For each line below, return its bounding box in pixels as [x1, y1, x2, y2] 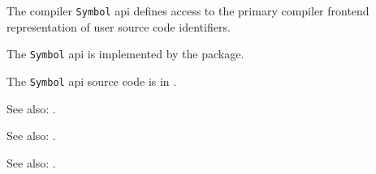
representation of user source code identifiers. [6, 18, 231, 35]
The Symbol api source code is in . [6, 72, 177, 89]
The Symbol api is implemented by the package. [6, 45, 244, 62]
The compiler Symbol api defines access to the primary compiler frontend [6, 2, 370, 19]
